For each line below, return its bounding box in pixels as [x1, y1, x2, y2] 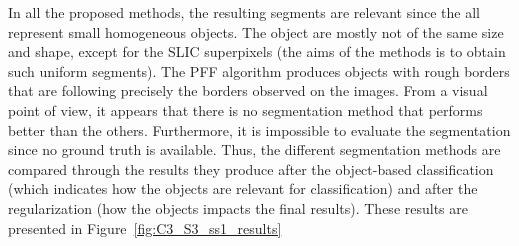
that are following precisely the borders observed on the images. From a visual [8, 80, 488, 101]
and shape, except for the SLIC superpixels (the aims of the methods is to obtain [8, 41, 506, 62]
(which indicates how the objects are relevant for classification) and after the [8, 178, 478, 199]
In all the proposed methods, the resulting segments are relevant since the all [8, 2, 480, 22]
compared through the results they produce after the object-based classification [8, 158, 494, 179]
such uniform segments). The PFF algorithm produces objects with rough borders [8, 60, 510, 81]
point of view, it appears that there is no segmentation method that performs [8, 99, 483, 120]
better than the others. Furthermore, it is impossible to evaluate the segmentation [8, 119, 511, 140]
